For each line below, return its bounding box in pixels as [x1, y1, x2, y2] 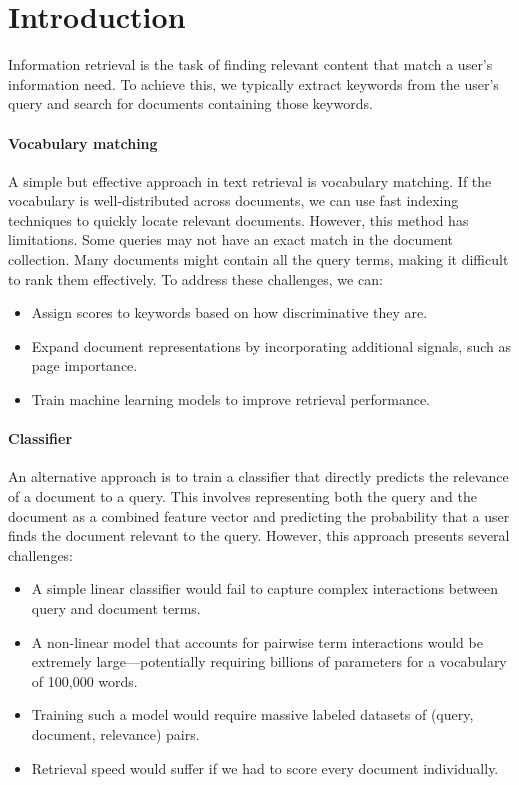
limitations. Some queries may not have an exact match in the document [8, 229, 454, 250]
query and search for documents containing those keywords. [8, 93, 373, 114]
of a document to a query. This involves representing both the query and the [8, 486, 478, 507]
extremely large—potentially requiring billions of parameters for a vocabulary [31, 651, 507, 672]
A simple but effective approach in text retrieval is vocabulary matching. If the [8, 170, 492, 191]
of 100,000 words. [31, 670, 138, 691]
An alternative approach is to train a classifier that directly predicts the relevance [8, 466, 509, 487]
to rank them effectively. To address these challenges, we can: [8, 268, 383, 289]
